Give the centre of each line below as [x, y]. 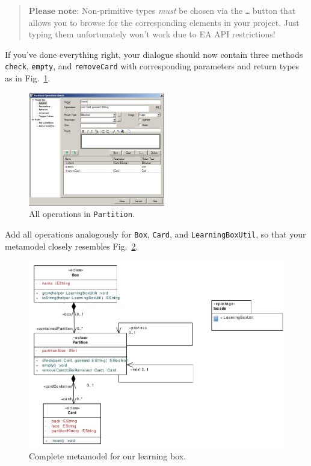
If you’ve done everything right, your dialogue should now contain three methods [154, 54]
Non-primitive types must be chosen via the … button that [189, 10]
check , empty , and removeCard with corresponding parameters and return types [152, 66]
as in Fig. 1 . [28, 78]
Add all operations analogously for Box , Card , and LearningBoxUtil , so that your [155, 234]
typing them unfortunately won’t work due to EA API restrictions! [152, 34]
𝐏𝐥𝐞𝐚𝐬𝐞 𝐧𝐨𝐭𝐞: [54, 11]
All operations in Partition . [82, 214]
